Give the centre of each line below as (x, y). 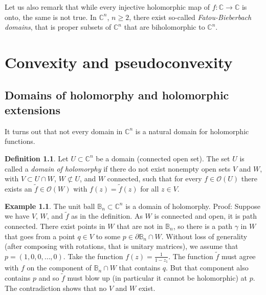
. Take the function (93, 256)
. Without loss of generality (204, 236)
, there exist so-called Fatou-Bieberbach (190, 17)
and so (49, 277)
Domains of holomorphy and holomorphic (117, 94)
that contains (140, 268)
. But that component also (207, 268)
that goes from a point (40, 236)
